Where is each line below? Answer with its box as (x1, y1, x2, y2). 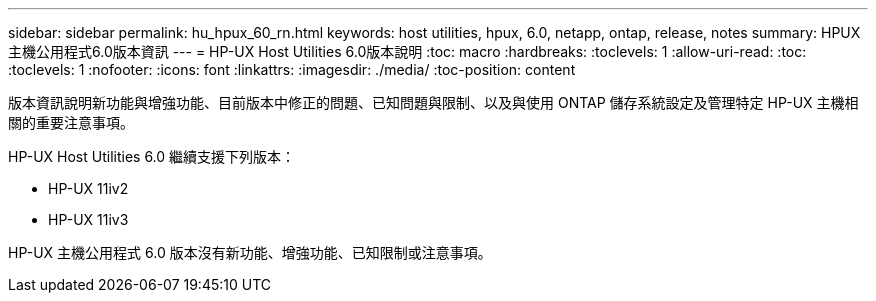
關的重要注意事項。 (8, 114, 134, 131)
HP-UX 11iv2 (48, 180, 129, 197)
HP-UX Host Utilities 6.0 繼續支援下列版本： (8, 148, 296, 165)
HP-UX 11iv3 (48, 211, 129, 228)
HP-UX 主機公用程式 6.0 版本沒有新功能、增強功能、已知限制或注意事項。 (8, 244, 492, 261)
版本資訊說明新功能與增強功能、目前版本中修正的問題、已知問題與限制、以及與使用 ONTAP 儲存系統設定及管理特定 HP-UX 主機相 (8, 94, 859, 111)
